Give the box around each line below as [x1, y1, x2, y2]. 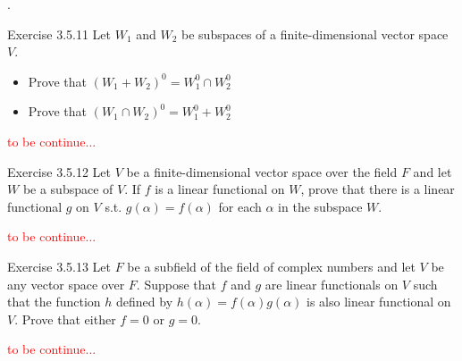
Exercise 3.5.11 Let [7, 24, 111, 43]
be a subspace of [22, 180, 113, 198]
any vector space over [7, 274, 125, 293]
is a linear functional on [155, 180, 285, 198]
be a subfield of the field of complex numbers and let [127, 256, 416, 275]
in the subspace [278, 197, 363, 215]
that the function [7, 292, 101, 311]
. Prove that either [14, 309, 116, 328]
